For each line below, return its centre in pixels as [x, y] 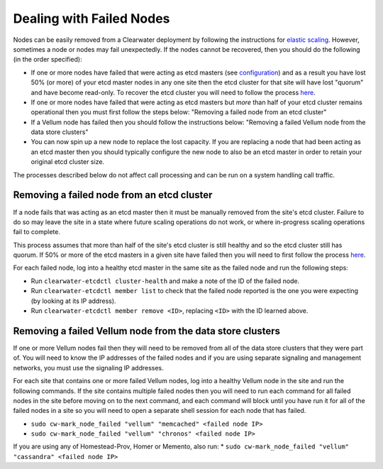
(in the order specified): [48, 60]
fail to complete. [37, 232]
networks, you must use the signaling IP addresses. [89, 368]
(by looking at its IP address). [73, 301]
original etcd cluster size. [68, 162]
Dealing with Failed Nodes [91, 18]
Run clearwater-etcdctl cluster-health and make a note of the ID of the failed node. [165, 281]
